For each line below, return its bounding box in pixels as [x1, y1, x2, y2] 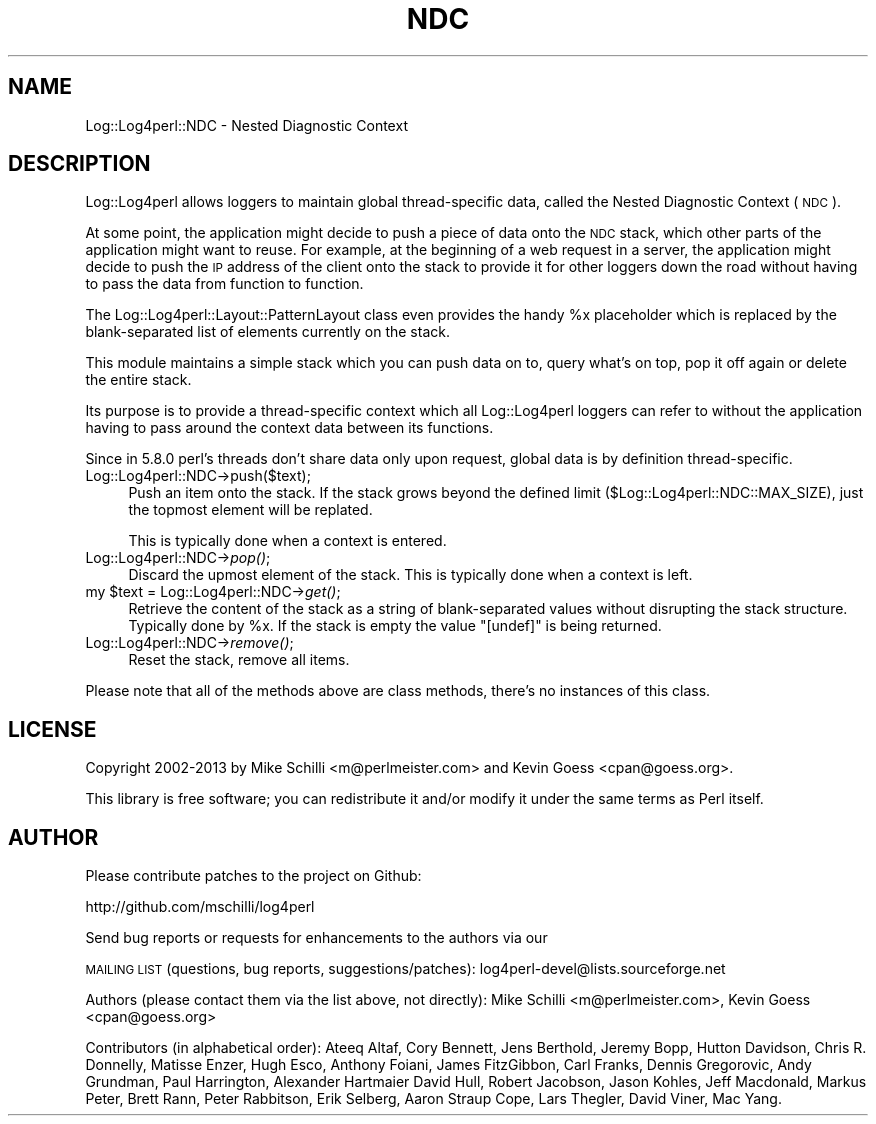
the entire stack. [85, 371, 192, 389]
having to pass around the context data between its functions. [85, 419, 494, 437]
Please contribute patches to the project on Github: [85, 867, 422, 885]
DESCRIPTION [8, 151, 151, 177]
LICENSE [8, 716, 97, 742]
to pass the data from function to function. [85, 275, 364, 293]
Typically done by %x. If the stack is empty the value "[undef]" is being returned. [128, 617, 662, 635]
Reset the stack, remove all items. [128, 651, 350, 669]
